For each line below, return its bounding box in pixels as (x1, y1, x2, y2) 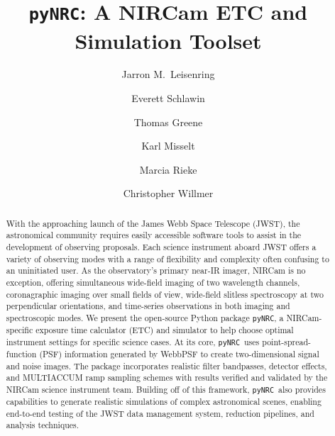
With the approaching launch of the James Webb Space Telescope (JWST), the (6, 217, 300, 229)
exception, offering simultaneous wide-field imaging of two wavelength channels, (6, 276, 300, 289)
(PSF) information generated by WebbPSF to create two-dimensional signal (39, 347, 319, 359)
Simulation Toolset (75, 26, 262, 55)
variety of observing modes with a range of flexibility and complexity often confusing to (6, 252, 329, 264)
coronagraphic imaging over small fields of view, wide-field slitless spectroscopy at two (6, 288, 324, 300)
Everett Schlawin (131, 91, 205, 106)
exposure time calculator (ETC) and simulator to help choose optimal (35, 324, 294, 336)
